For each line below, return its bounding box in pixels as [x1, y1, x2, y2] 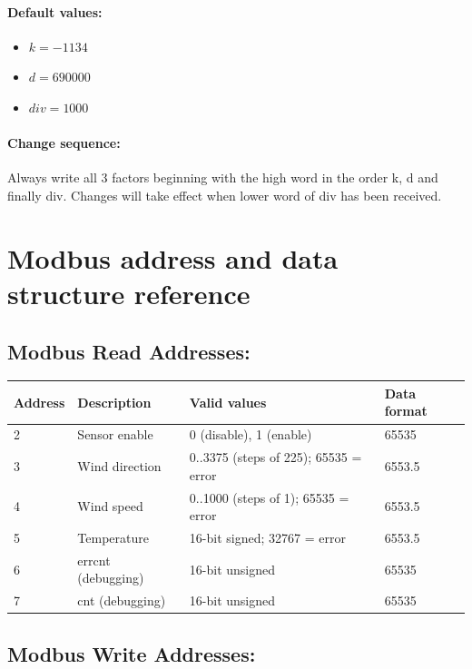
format [384, 401, 428, 420]
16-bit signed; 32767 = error [189, 527, 346, 546]
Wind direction [77, 456, 162, 475]
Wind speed [77, 497, 143, 516]
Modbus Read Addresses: [7, 337, 251, 365]
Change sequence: [7, 133, 121, 152]
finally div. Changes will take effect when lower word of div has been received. [7, 185, 442, 204]
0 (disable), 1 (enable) [189, 425, 312, 444]
